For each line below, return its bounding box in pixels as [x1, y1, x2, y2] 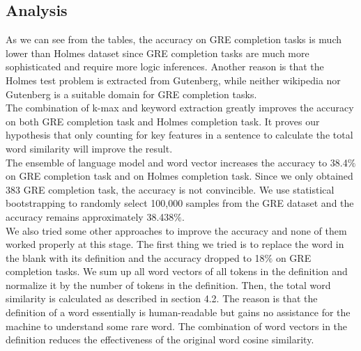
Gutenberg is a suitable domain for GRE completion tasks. [6, 86, 257, 101]
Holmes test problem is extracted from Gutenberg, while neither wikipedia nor [6, 72, 341, 87]
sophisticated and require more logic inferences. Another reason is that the [6, 59, 324, 74]
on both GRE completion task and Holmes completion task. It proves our [6, 114, 320, 128]
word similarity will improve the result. [6, 141, 173, 155]
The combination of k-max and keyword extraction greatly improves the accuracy [6, 100, 354, 115]
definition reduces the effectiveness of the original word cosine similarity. [6, 332, 314, 347]
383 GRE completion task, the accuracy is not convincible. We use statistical [6, 182, 335, 196]
